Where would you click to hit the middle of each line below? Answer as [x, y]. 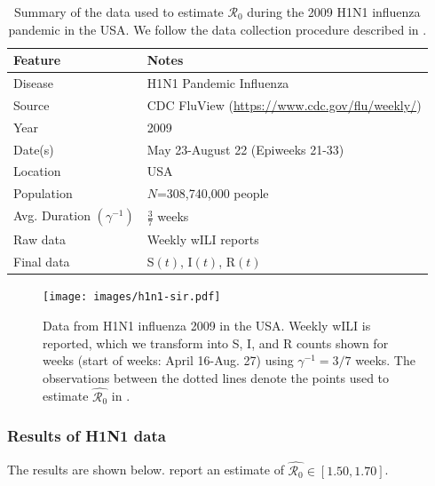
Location [37, 171]
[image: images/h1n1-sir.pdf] [132, 297]
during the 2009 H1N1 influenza [334, 12]
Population [43, 193]
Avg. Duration [52, 215]
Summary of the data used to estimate [119, 12]
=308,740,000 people [213, 193]
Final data [42, 262]
